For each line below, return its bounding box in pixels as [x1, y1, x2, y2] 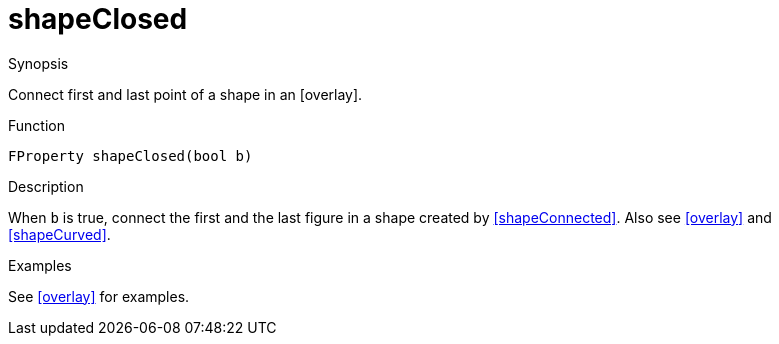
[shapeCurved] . [8, 225, 111, 243]
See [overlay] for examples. [8, 287, 190, 305]
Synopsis [8, 54, 69, 72]
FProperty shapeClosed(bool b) [8, 147, 253, 164]
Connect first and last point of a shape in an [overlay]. [8, 85, 363, 103]
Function [8, 116, 65, 134]
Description [8, 177, 84, 195]
